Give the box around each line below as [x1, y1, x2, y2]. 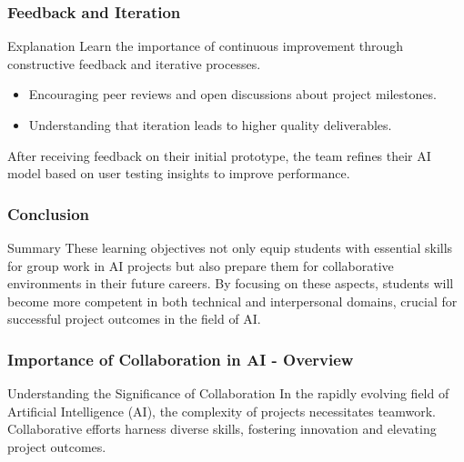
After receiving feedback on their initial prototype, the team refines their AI [7, 146, 431, 165]
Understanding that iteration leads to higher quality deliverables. [28, 115, 392, 134]
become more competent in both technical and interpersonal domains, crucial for [7, 291, 458, 310]
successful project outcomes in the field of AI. [7, 309, 261, 328]
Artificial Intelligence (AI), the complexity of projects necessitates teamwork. [7, 401, 436, 420]
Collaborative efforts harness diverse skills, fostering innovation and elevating [7, 419, 437, 438]
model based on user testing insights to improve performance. [7, 164, 350, 183]
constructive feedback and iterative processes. [7, 54, 261, 73]
